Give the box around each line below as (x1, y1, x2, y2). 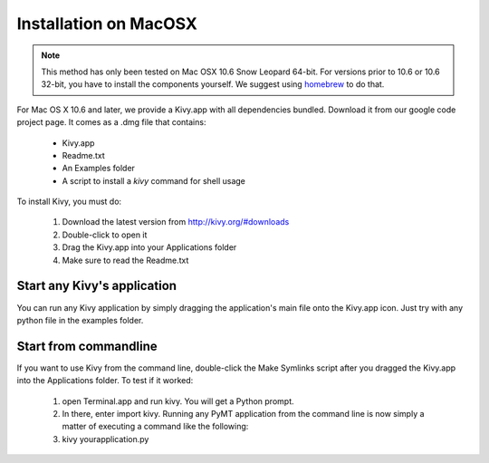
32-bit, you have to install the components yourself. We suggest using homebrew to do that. (41, 79, 385, 90)
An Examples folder (62, 163, 136, 174)
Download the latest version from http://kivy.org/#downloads (62, 217, 290, 227)
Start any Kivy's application (16, 278, 177, 294)
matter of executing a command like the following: (62, 421, 249, 432)
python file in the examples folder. (16, 314, 144, 325)
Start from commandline (16, 338, 158, 353)
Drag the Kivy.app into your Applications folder (62, 242, 237, 253)
